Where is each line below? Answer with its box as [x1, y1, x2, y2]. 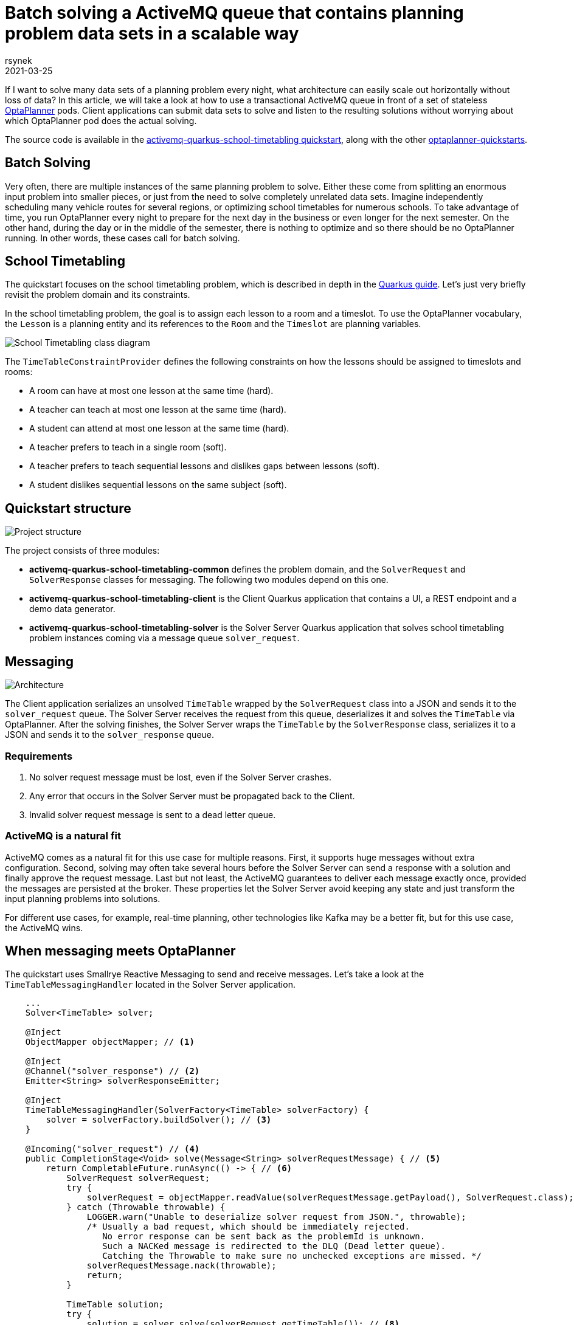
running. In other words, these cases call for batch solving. [5, 232, 240, 243]
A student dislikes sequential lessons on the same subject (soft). [29, 480, 287, 490]
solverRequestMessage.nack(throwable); [86, 1261, 277, 1271]
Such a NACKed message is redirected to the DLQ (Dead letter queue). [102, 1241, 446, 1251]
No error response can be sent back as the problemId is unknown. [102, 1231, 426, 1242]
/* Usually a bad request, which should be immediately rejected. [86, 1222, 410, 1232]
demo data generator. [29, 604, 116, 614]
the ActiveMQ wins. [5, 922, 83, 933]
